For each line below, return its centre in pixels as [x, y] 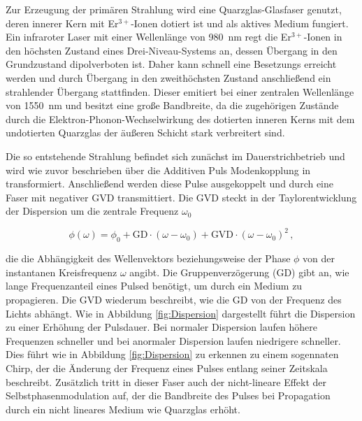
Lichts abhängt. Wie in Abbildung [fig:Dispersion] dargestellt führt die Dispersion [181, 313]
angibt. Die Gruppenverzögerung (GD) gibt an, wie [239, 272]
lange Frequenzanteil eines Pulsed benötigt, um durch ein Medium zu [154, 286]
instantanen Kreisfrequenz [61, 272]
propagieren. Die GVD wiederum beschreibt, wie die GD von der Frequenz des [174, 299]
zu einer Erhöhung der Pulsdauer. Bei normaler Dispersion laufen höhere [161, 327]
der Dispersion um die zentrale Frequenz [92, 211]
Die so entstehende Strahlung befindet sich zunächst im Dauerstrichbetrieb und [175, 156]
